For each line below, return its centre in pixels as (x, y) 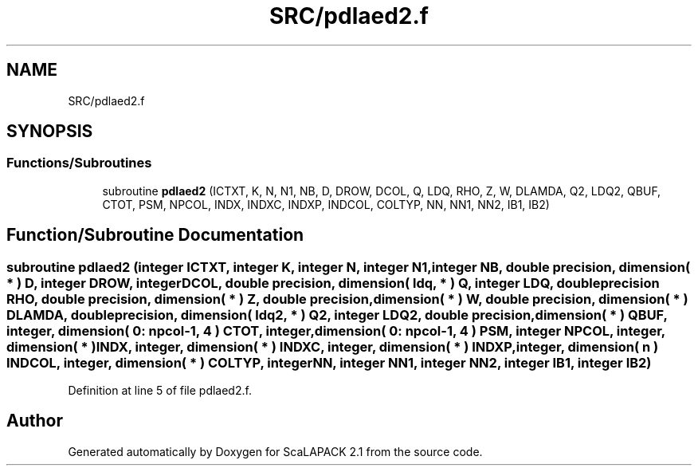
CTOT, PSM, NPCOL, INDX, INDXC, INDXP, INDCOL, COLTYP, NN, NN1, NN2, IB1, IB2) (326, 204)
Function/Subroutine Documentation (155, 235)
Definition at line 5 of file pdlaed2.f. (160, 391)
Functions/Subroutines (79, 163)
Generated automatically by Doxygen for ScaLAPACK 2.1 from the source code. (275, 451)
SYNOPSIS (50, 132)
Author (35, 421)
